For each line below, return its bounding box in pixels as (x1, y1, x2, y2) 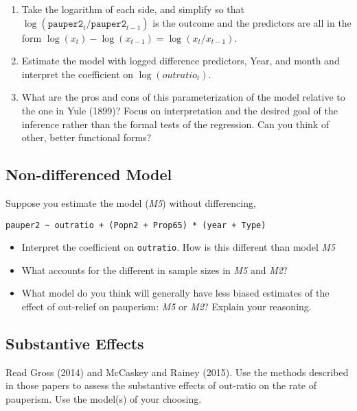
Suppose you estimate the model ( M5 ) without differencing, (5, 195, 256, 210)
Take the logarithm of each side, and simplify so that (21, 2, 245, 16)
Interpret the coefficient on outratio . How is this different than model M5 (21, 240, 336, 254)
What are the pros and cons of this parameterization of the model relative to (21, 90, 345, 104)
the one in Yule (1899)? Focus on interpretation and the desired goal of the (21, 103, 338, 117)
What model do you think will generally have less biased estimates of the (21, 286, 330, 300)
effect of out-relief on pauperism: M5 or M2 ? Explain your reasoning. (21, 299, 312, 314)
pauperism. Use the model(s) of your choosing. (5, 392, 202, 406)
